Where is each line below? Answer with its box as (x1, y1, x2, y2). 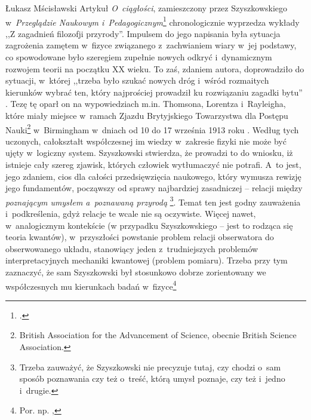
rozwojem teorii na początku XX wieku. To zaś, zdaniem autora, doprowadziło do (5, 62, 304, 75)
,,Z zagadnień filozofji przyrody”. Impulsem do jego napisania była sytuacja (5, 27, 281, 39)
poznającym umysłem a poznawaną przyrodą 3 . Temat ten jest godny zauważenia (5, 194, 301, 208)
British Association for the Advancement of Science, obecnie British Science (19, 329, 297, 341)
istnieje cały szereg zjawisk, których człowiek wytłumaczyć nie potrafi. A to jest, (5, 158, 301, 171)
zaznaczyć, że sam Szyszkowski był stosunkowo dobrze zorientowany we (5, 266, 266, 278)
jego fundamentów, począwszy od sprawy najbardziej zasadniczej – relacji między (5, 182, 303, 194)
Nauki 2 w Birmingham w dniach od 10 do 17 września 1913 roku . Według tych (5, 121, 299, 136)
